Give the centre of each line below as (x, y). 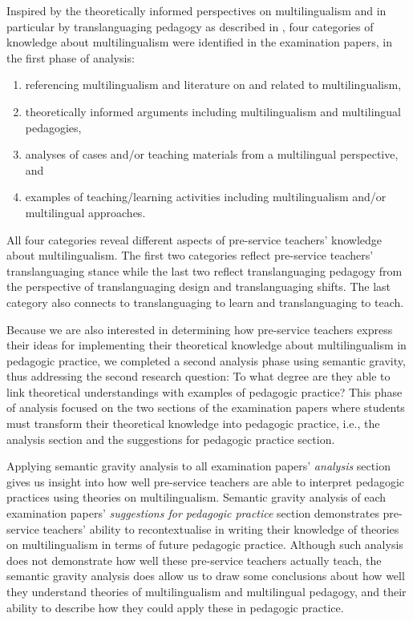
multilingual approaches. (85, 212)
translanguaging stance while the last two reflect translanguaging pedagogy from (204, 270)
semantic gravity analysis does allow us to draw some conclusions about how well (206, 576)
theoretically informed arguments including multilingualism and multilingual (213, 111)
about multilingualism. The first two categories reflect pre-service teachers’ (190, 255)
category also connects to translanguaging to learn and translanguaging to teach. (205, 302)
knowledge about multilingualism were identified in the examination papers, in (199, 42)
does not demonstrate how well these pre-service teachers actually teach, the (194, 560)
